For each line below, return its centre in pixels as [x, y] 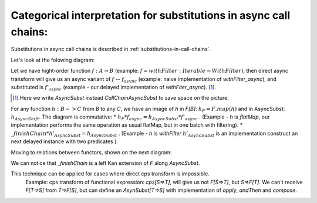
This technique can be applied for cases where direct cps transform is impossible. [110, 174]
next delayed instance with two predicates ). [65, 141]
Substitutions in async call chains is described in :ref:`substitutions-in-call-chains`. [111, 49]
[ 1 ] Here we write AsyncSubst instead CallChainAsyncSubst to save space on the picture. [121, 98]
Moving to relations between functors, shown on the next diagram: [91, 152]
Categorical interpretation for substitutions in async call [151, 15]
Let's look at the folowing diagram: [53, 60]
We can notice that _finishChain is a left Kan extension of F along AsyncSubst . [105, 163]
